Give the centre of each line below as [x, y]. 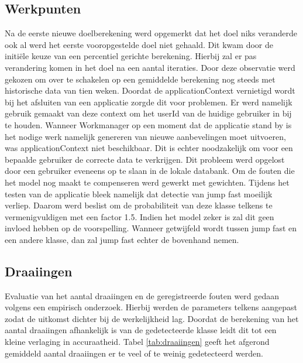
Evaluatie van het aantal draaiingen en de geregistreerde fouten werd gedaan [142, 295]
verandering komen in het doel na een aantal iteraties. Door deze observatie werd [150, 67]
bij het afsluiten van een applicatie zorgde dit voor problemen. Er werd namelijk [149, 102]
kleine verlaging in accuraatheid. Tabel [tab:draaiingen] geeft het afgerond [137, 342]
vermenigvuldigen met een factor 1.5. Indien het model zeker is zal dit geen [140, 216]
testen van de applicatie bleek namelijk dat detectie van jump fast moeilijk [139, 194]
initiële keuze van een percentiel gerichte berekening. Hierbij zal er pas [131, 56]
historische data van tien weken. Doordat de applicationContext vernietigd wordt [150, 90]
